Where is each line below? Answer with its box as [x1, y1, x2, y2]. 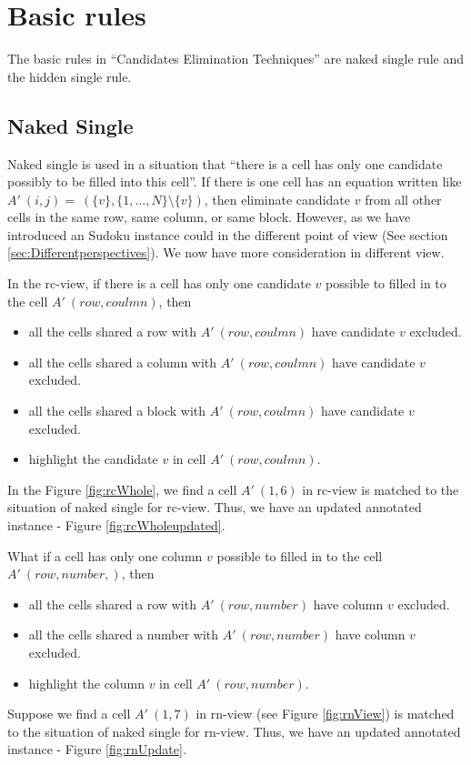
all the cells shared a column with [28, 352, 217, 371]
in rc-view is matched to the [302, 479, 459, 498]
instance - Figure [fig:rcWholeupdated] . [7, 516, 225, 535]
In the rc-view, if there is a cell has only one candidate [7, 274, 311, 293]
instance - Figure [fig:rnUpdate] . [7, 740, 186, 759]
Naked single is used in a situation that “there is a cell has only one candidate [7, 154, 443, 173]
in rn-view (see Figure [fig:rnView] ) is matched [195, 704, 455, 723]
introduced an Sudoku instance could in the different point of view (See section [7, 225, 448, 244]
